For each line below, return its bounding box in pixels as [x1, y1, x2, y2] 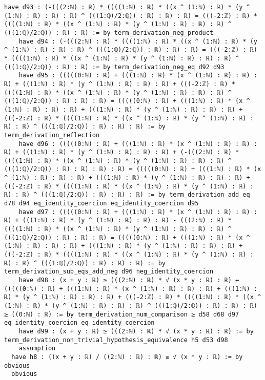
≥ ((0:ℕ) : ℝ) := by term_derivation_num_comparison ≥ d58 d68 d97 [4, 310, 239, 318]
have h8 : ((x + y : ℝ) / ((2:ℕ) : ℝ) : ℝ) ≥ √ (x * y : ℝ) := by [11, 353, 243, 361]
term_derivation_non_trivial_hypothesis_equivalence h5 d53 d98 [4, 336, 228, 344]
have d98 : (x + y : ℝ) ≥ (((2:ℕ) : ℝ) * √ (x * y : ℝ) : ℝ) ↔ [18, 277, 239, 284]
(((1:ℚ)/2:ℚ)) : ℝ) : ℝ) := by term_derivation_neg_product [4, 29, 214, 36]
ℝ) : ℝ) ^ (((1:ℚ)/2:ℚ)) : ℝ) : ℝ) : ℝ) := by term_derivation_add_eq [4, 191, 250, 199]
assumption [18, 345, 56, 352]
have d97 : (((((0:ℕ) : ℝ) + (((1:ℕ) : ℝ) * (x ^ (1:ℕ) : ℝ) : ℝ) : [18, 208, 257, 216]
